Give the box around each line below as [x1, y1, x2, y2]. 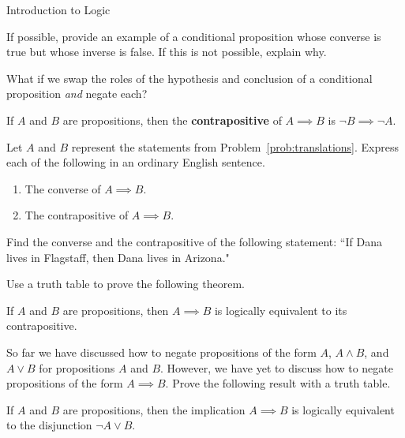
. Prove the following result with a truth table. [165, 375, 391, 391]
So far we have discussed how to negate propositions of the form [6, 343, 317, 360]
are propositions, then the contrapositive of [62, 111, 282, 128]
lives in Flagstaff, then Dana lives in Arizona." [6, 249, 230, 265]
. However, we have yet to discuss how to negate [160, 359, 393, 376]
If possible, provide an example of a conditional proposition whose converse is [6, 28, 381, 44]
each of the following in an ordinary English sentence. [6, 154, 265, 170]
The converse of [24, 180, 101, 197]
